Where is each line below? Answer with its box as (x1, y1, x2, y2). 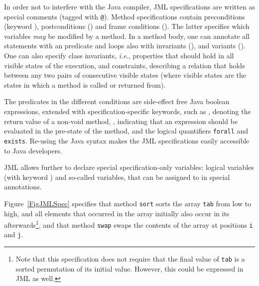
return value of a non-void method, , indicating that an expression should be (4, 116, 238, 126)
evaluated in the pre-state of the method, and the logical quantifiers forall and (4, 126, 249, 136)
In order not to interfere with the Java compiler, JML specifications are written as (4, 1, 255, 11)
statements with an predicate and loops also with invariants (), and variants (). (4, 40, 246, 51)
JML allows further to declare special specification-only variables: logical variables (4, 162, 254, 172)
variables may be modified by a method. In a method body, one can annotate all (4, 30, 250, 41)
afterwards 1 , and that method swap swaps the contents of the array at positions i (4, 218, 253, 230)
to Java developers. (4, 145, 62, 155)
